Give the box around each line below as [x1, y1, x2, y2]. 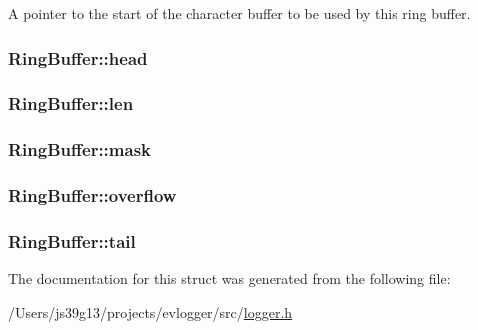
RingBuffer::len [8, 91, 134, 116]
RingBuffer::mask [8, 137, 151, 162]
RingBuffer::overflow [8, 183, 177, 208]
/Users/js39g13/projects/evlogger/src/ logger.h [8, 301, 293, 322]
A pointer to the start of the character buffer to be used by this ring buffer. [8, 3, 471, 23]
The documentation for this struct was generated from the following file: [8, 268, 451, 289]
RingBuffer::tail [8, 228, 136, 253]
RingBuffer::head [8, 45, 148, 70]
